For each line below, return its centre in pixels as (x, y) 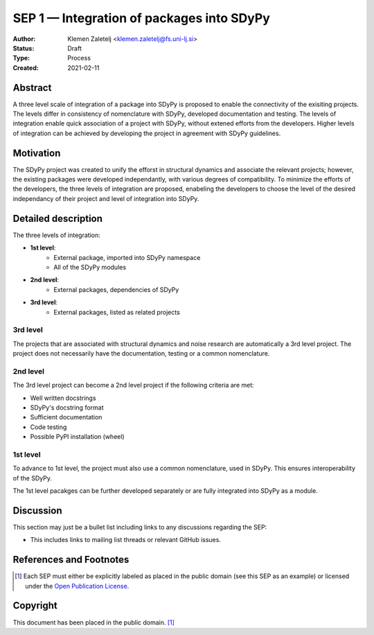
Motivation (37, 153)
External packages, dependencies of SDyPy (116, 289)
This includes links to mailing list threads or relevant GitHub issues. (126, 540)
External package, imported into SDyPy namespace (127, 257)
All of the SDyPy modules (90, 267)
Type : (21, 58)
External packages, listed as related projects (117, 312)
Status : (24, 48)
